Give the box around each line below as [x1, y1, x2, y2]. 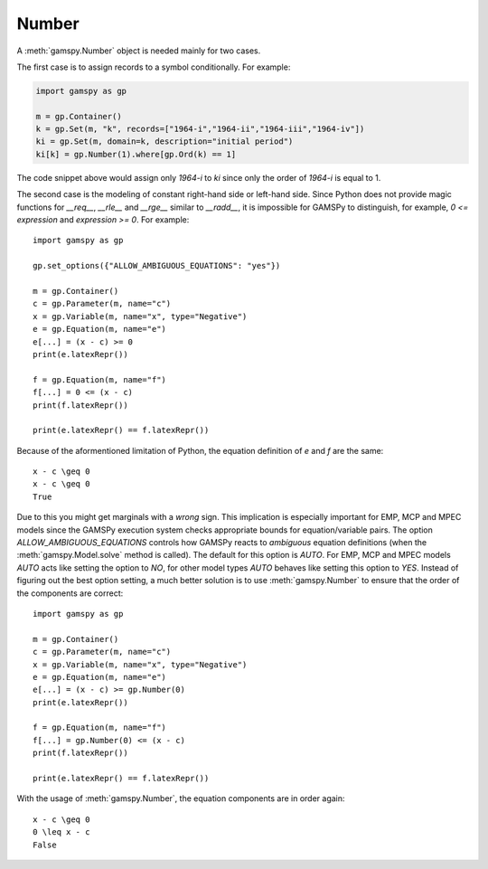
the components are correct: [16, 588, 124, 599]
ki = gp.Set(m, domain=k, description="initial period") [35, 137, 294, 146]
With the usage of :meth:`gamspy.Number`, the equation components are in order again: [16, 793, 345, 804]
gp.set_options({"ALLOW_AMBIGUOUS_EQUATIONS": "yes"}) [33, 260, 281, 271]
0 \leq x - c [33, 827, 90, 837]
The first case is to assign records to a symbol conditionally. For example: [16, 61, 291, 72]
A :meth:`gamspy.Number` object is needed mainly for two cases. [16, 45, 261, 56]
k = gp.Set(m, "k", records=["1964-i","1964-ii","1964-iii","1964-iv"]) [35, 124, 365, 135]
